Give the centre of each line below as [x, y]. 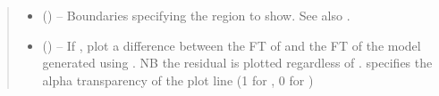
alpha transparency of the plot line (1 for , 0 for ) [178, 80]
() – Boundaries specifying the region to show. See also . [196, 15]
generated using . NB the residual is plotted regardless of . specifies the [237, 63]
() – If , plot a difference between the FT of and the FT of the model [232, 45]
